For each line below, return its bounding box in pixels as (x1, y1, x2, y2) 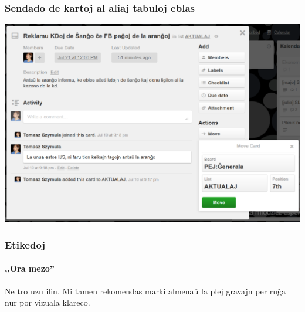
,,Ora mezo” (5, 262, 55, 274)
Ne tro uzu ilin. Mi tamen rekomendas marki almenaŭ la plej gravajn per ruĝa (5, 284, 286, 297)
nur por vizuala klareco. (5, 296, 90, 308)
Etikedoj (5, 237, 46, 252)
